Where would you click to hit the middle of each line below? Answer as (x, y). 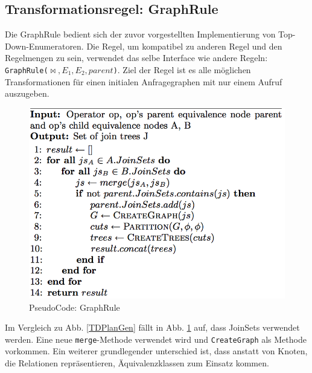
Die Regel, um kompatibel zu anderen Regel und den (184, 46)
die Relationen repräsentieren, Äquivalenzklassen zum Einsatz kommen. (137, 362)
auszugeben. (27, 93)
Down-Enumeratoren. (44, 46)
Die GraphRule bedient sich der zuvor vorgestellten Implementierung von (140, 34)
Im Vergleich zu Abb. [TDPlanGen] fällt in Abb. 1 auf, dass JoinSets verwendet (152, 327)
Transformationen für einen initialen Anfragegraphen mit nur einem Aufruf (144, 81)
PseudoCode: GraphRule (75, 307)
